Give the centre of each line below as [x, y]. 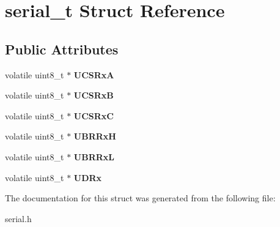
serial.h [18, 218]
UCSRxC [94, 115]
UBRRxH [95, 136]
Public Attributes [62, 49]
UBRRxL [94, 156]
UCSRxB [94, 95]
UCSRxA [94, 74]
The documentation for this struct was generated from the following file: [140, 198]
